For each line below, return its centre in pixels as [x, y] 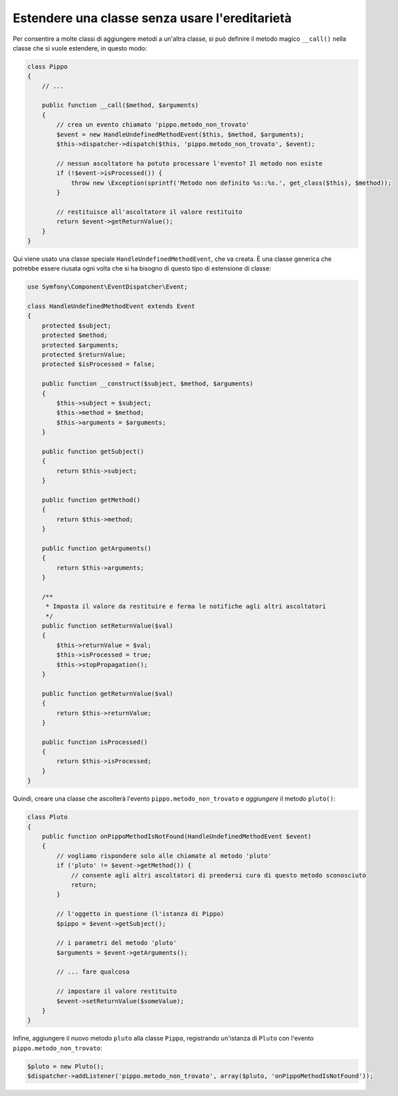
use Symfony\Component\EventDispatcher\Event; [107, 287]
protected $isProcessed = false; [98, 364]
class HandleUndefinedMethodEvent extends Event [111, 307]
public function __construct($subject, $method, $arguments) [148, 384]
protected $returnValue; [84, 355]
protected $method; [75, 335]
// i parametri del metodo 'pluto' [117, 943]
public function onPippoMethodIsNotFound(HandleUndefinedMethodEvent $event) [177, 836]
